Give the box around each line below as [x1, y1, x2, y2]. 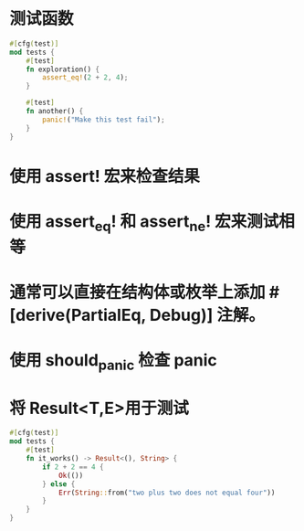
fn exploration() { [26, 65, 100, 74]
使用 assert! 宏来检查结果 [9, 165, 201, 186]
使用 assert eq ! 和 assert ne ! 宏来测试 [9, 211, 279, 235]
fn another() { [26, 107, 84, 116]
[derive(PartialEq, [9, 304, 146, 325]
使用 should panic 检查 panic [9, 349, 217, 374]
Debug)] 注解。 [149, 304, 265, 325]
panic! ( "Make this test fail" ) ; [42, 115, 166, 124]
